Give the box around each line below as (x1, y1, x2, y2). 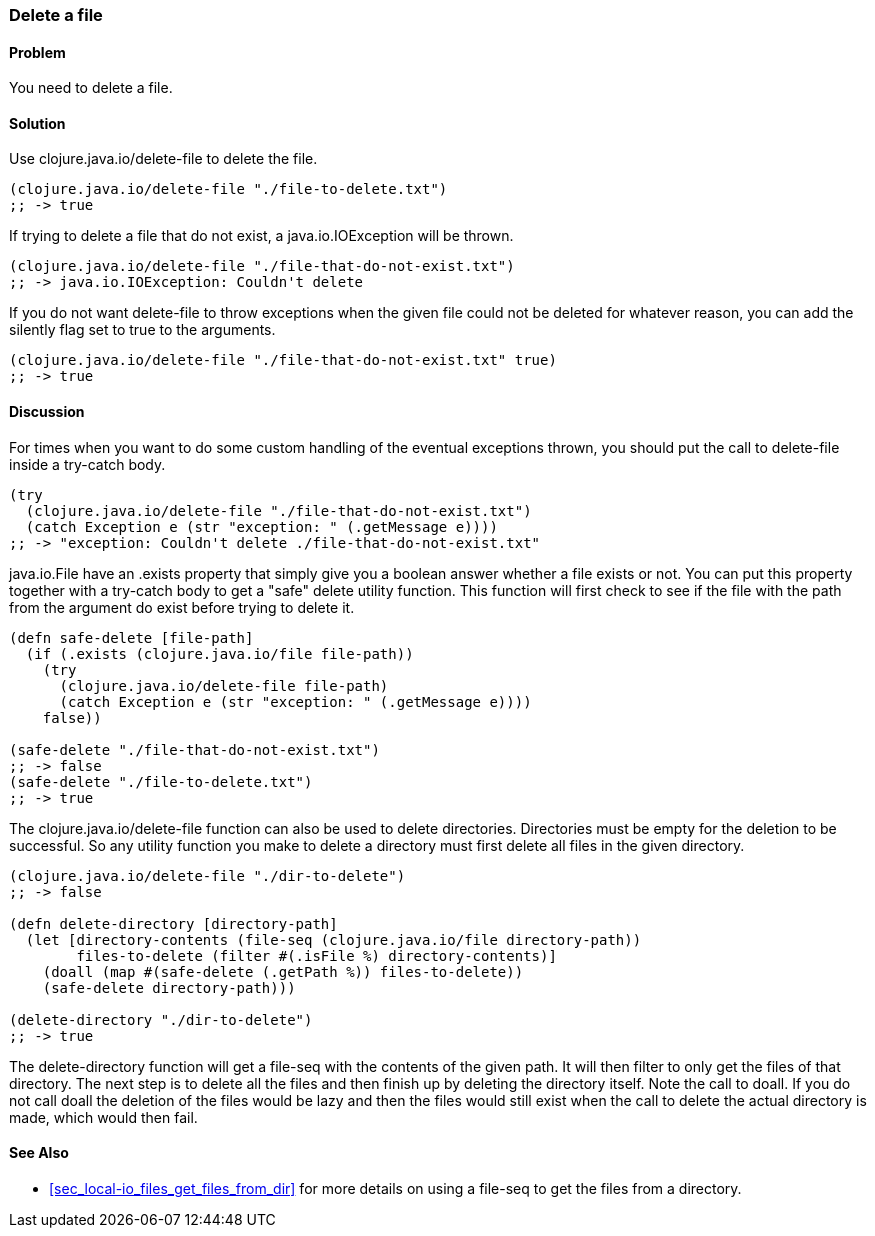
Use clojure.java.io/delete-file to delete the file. (9, 150, 318, 168)
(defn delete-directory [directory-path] (9, 915, 338, 932)
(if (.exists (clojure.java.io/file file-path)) (25, 645, 414, 662)
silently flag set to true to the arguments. (9, 321, 276, 339)
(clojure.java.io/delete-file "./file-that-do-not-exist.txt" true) (9, 352, 557, 369)
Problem (9, 43, 66, 61)
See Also (9, 1144, 69, 1162)
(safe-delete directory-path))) (42, 979, 296, 996)
